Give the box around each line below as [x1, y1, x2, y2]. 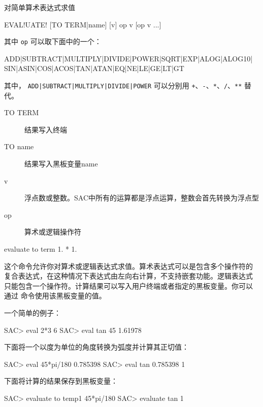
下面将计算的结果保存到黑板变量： [4, 376, 118, 386]
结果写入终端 [24, 124, 67, 134]
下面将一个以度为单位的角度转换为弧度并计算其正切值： [4, 342, 189, 352]
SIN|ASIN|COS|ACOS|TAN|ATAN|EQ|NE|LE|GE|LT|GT [4, 63, 184, 74]
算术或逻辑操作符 [24, 226, 81, 237]
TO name [4, 141, 34, 152]
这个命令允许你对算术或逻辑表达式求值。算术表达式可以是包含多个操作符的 [4, 260, 253, 271]
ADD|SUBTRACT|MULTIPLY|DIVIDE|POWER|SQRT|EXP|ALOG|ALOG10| [4, 53, 253, 63]
